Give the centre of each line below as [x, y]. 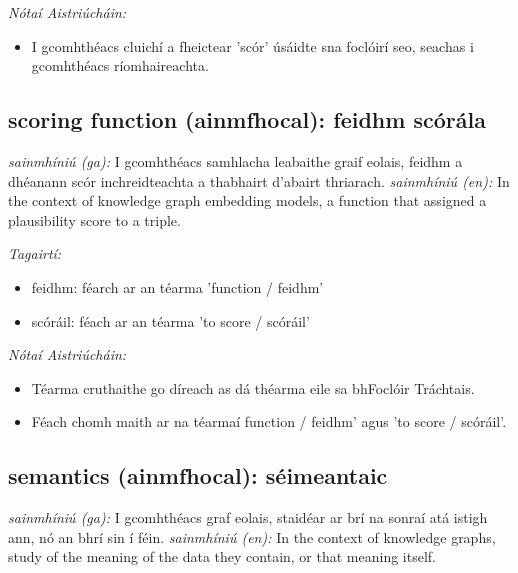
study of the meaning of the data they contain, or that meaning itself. [222, 556]
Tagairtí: [35, 253]
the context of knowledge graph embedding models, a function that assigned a [247, 200]
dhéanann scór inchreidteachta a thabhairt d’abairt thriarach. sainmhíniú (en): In [259, 180]
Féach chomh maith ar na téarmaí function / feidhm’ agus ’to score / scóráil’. [269, 421]
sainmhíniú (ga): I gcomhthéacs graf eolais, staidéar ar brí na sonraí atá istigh [248, 517]
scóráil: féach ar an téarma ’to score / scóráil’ [170, 320]
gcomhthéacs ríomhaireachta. [120, 65]
